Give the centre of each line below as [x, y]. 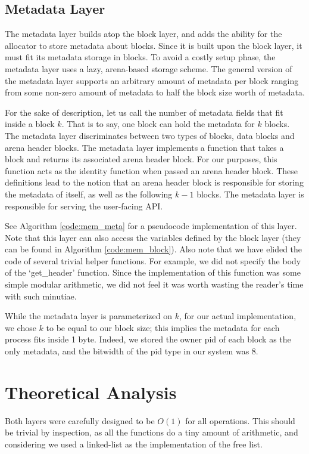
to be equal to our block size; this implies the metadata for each [163, 327]
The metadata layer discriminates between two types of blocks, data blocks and [150, 135]
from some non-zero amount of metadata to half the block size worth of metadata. [155, 92]
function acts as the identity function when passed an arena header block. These [152, 170]
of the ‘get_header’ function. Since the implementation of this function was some [153, 272]
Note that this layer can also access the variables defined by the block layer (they [153, 237]
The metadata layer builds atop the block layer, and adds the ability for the [143, 34]
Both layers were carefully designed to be [80, 420]
